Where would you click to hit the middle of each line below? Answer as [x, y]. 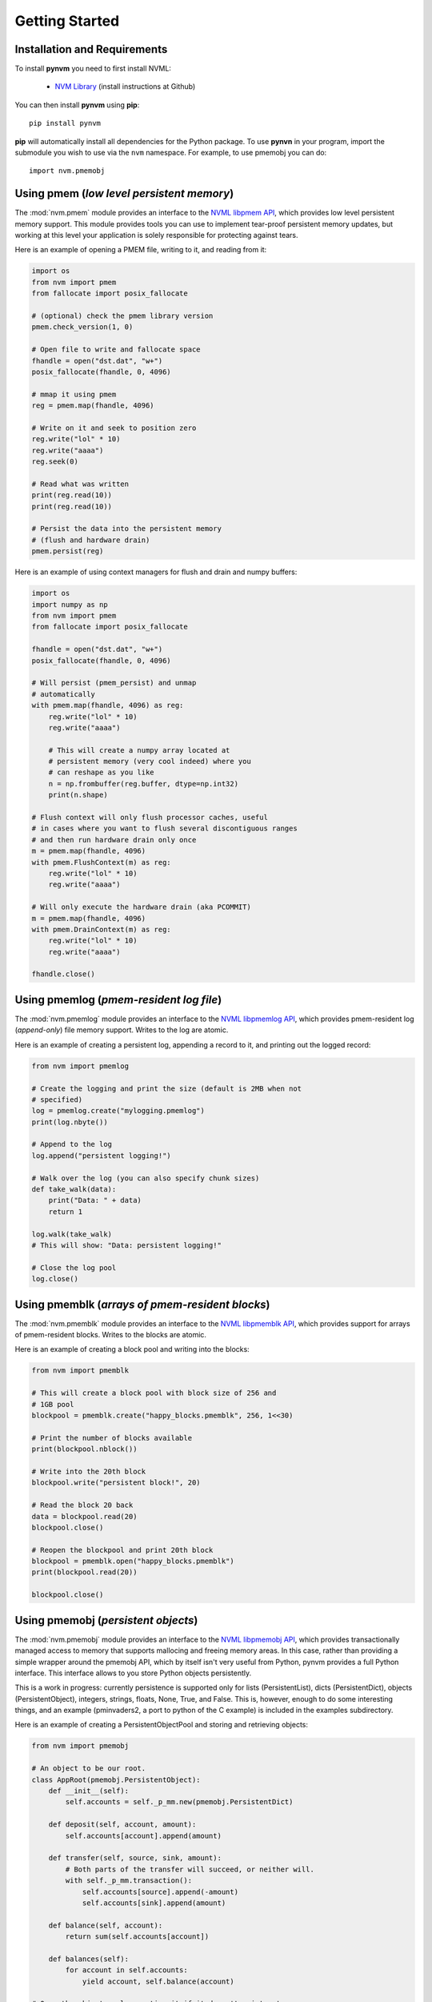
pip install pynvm [65, 123]
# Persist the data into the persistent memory [126, 529]
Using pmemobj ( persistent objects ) [106, 1620]
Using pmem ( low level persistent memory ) [124, 193]
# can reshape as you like [102, 772]
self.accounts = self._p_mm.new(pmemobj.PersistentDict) [179, 1802]
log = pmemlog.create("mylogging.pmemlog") [118, 1111]
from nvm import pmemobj [80, 1746]
